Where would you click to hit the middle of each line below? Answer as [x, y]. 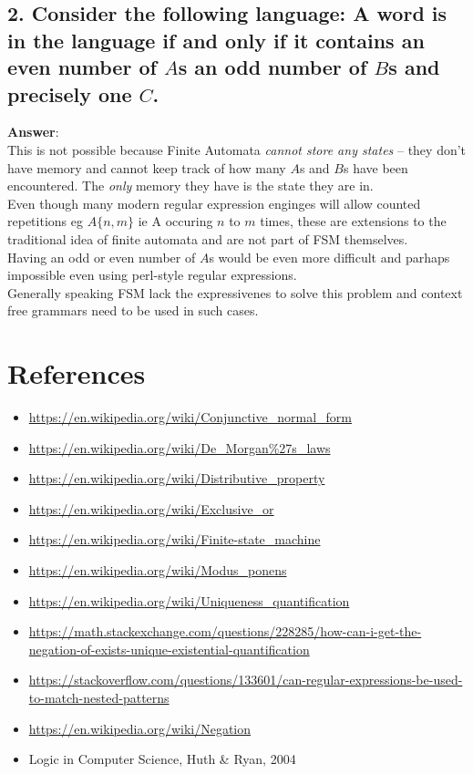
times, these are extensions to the [353, 221]
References [77, 373]
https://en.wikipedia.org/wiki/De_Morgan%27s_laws [180, 447]
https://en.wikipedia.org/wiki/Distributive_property [177, 478]
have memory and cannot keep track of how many [147, 167]
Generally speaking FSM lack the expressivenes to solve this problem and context [235, 292]
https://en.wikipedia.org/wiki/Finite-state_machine [175, 539]
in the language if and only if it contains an [216, 40]
